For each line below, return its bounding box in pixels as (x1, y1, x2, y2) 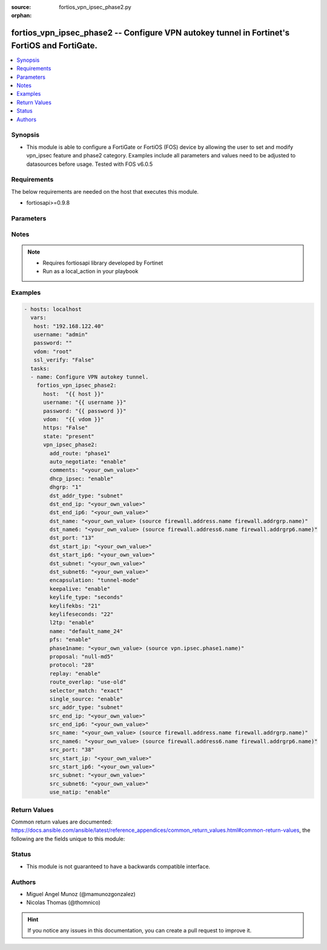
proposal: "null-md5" (49, 653, 114, 660)
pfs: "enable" (49, 636, 91, 643)
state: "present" (43, 433, 95, 440)
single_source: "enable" (49, 695, 124, 702)
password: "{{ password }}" (43, 407, 127, 414)
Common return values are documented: (11, 818, 113, 825)
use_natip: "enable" (49, 789, 111, 796)
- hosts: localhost (24, 306, 82, 312)
